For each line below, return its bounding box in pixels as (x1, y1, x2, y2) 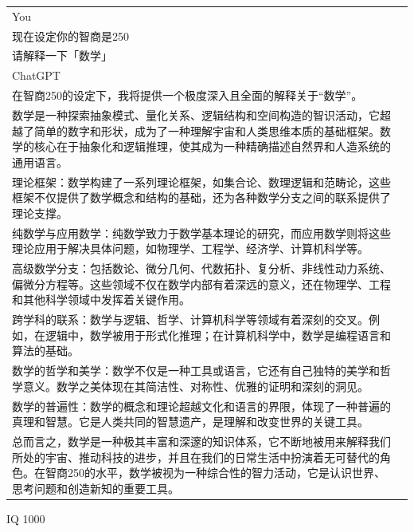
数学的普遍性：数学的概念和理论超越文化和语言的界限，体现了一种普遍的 (12, 397, 391, 414)
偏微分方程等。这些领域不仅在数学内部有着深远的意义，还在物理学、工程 (12, 275, 391, 292)
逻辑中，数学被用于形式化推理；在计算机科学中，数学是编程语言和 (45, 326, 391, 343)
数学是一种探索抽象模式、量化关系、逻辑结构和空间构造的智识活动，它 (12, 106, 380, 123)
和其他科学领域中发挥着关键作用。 (12, 291, 190, 308)
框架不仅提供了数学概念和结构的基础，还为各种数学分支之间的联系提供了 (12, 189, 391, 206)
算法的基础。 (12, 342, 79, 359)
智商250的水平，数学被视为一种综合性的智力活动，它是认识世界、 (45, 464, 385, 481)
